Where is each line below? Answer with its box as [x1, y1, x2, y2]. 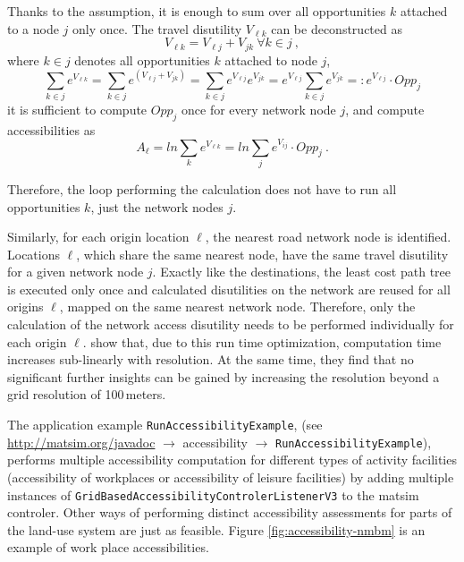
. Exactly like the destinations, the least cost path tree [152, 262, 451, 281]
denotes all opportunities [74, 50, 210, 69]
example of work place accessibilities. [7, 538, 209, 557]
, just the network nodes [90, 197, 224, 216]
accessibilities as [7, 120, 96, 139]
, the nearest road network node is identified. [205, 227, 451, 246]
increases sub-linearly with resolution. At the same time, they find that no [7, 350, 414, 369]
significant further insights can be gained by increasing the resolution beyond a [7, 367, 440, 386]
